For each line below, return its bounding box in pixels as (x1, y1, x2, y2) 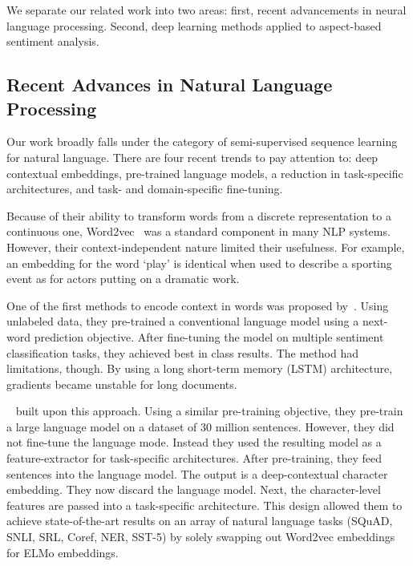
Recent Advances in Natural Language (6, 72, 333, 97)
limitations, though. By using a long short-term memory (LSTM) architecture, (6, 360, 393, 377)
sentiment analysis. (6, 33, 99, 50)
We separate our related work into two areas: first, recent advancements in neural (6, 2, 407, 18)
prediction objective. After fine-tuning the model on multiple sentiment (34, 328, 384, 345)
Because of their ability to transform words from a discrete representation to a (6, 207, 391, 224)
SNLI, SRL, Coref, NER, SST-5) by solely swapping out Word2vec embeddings (6, 528, 395, 545)
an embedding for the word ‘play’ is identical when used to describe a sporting (6, 254, 392, 271)
